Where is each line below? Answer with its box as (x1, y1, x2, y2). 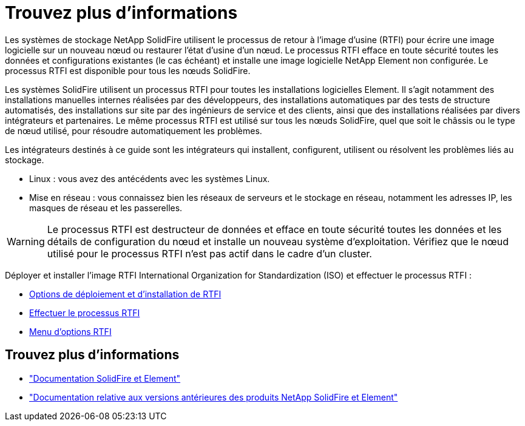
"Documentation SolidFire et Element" (29, 373, 181, 384)
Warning (7, 235, 45, 248)
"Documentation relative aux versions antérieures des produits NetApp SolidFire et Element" (29, 391, 398, 402)
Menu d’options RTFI (29, 326, 112, 337)
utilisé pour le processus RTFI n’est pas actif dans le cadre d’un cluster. (47, 247, 372, 260)
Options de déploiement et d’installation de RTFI (29, 288, 222, 299)
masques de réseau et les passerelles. (29, 202, 183, 213)
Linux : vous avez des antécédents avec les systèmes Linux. (29, 173, 270, 184)
